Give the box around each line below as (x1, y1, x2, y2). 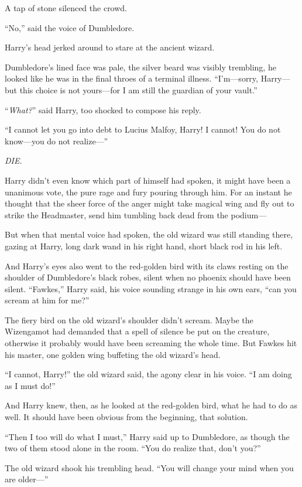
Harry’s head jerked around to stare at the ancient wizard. (5, 41, 215, 53)
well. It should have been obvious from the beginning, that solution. (5, 411, 248, 423)
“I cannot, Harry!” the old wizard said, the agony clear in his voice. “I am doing (5, 368, 292, 380)
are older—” (5, 473, 49, 485)
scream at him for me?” (5, 294, 90, 306)
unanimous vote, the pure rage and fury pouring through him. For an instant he (5, 185, 292, 198)
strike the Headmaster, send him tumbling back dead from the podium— (5, 208, 267, 221)
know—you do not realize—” (5, 134, 108, 147)
